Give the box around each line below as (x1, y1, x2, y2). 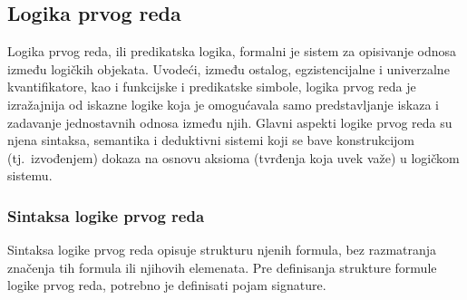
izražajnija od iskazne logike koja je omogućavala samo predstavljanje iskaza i (7, 94, 439, 113)
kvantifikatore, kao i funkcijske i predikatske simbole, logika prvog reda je (7, 77, 416, 96)
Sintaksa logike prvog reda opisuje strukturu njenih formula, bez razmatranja (7, 240, 437, 259)
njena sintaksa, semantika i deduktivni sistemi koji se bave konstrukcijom (7, 131, 414, 150)
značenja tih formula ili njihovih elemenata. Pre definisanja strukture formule (7, 257, 437, 276)
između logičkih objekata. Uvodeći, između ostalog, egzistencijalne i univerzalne (7, 59, 450, 78)
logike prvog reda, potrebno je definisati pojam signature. (7, 276, 326, 295)
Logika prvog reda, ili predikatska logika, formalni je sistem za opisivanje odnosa (7, 42, 457, 61)
